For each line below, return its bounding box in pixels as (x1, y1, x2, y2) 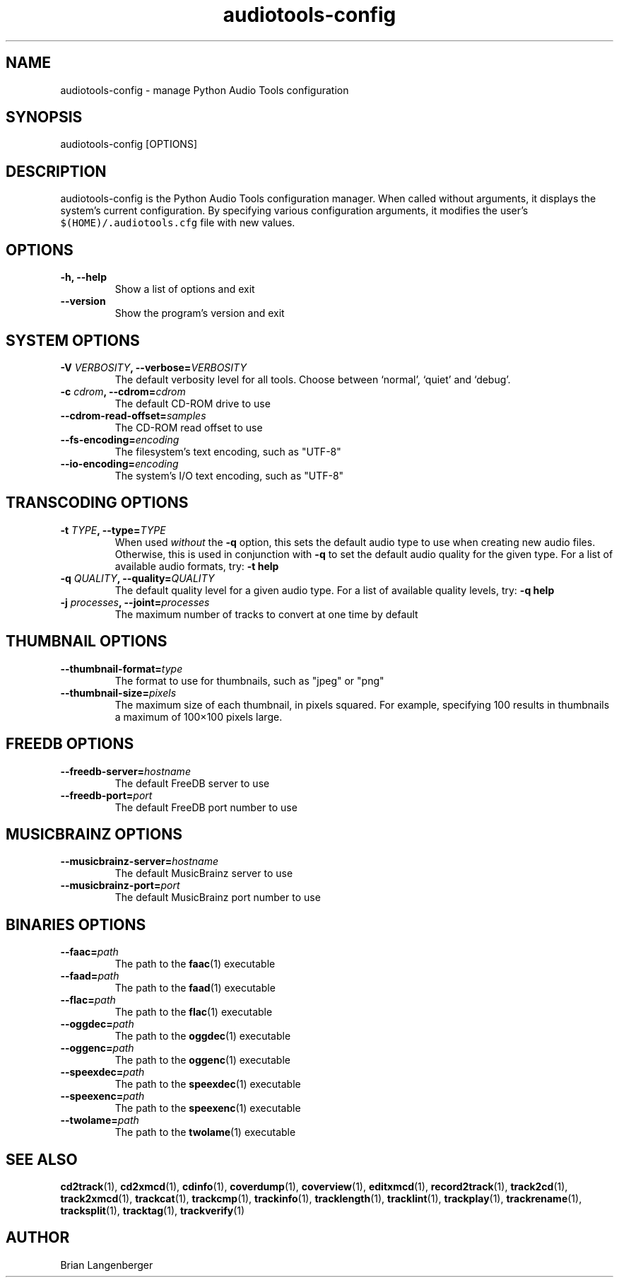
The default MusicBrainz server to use (114, 867, 293, 880)
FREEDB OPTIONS (6, 735, 134, 753)
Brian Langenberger (60, 1258, 153, 1271)
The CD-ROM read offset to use (114, 421, 263, 434)
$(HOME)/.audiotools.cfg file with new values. (60, 216, 295, 229)
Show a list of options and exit (114, 283, 255, 296)
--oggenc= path (60, 1042, 134, 1055)
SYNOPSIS (6, 108, 83, 127)
